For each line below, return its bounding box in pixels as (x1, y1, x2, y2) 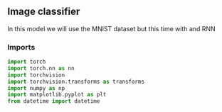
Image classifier (7, 6, 80, 18)
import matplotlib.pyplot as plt (7, 91, 107, 99)
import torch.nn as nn (7, 65, 75, 72)
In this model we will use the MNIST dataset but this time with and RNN (7, 24, 216, 33)
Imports (7, 42, 36, 52)
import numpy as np (7, 84, 65, 91)
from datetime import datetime (7, 98, 100, 105)
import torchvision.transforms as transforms (7, 78, 144, 85)
